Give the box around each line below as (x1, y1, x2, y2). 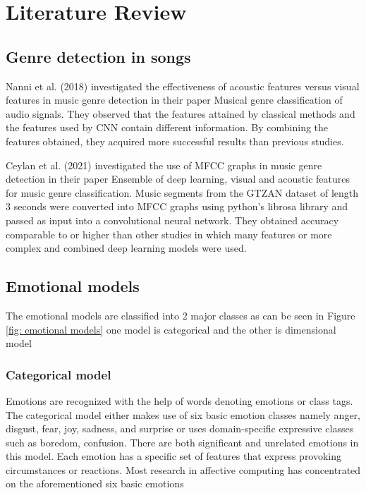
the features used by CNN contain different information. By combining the (6, 120, 329, 135)
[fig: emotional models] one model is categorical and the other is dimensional (6, 322, 336, 336)
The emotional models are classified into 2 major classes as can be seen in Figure (6, 308, 355, 322)
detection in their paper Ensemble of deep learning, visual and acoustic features (6, 171, 350, 186)
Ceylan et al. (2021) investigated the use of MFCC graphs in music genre (6, 157, 322, 172)
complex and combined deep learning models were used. (6, 241, 247, 255)
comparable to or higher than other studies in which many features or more (6, 226, 332, 241)
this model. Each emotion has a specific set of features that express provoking (6, 449, 342, 463)
